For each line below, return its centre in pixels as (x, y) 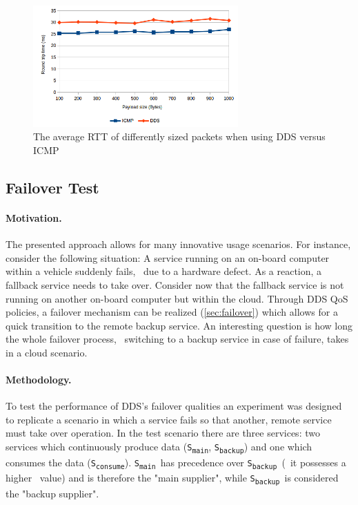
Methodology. (39, 380)
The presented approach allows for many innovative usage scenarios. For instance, (178, 244)
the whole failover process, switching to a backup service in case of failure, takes (177, 339)
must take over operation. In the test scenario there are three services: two (163, 433)
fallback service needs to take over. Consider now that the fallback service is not (175, 284)
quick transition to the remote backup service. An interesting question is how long (179, 325)
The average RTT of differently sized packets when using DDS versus (179, 136)
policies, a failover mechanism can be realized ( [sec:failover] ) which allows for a (172, 312)
